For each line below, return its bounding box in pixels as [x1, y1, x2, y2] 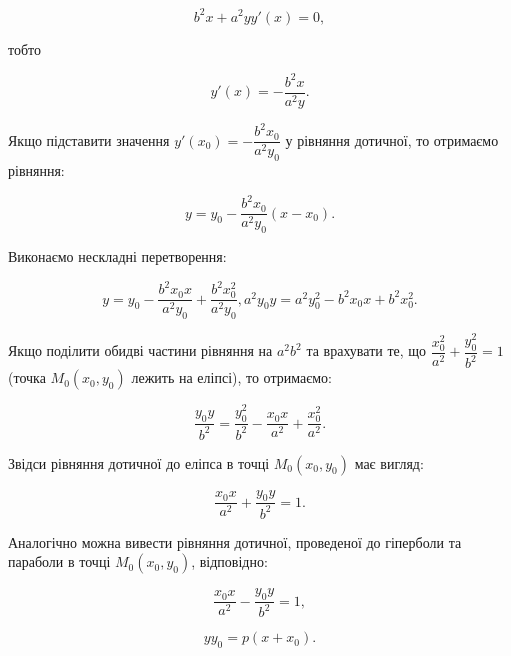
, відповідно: [191, 551, 268, 572]
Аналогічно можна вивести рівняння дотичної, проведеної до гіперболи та [8, 531, 462, 552]
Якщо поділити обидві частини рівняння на [8, 340, 273, 361]
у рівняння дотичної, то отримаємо [285, 129, 499, 150]
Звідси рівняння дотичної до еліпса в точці [8, 452, 270, 473]
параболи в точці [8, 551, 111, 572]
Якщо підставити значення [8, 129, 170, 150]
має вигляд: [354, 452, 424, 473]
